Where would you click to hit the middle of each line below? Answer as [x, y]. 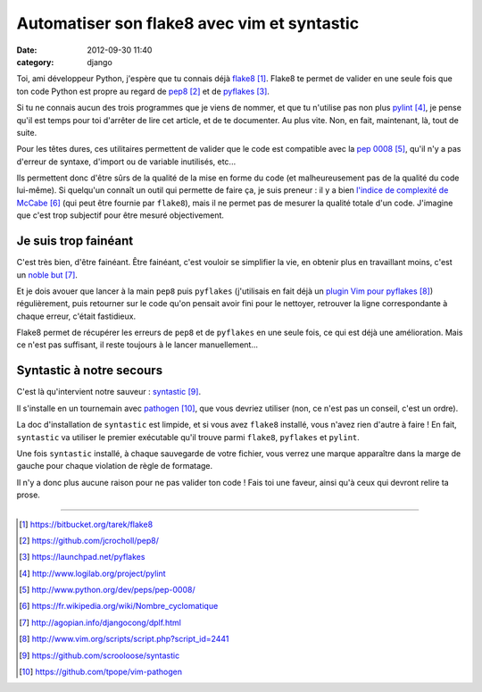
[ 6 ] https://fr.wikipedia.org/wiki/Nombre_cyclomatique [119, 606]
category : [35, 62]
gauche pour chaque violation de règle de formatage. [115, 466]
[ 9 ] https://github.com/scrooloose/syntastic [100, 655]
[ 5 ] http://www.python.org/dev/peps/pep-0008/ [107, 590]
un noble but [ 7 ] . [47, 275]
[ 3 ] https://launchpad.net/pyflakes [82, 557]
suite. [27, 132]
